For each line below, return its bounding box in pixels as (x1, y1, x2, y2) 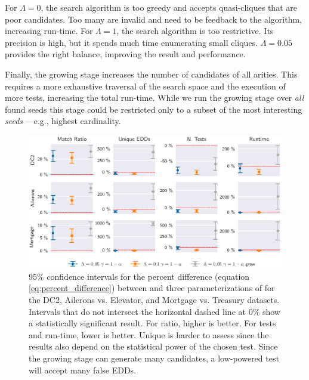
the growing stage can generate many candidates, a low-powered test (29, 352, 279, 364)
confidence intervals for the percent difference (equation (47, 270, 250, 282)
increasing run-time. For (5, 24, 93, 37)
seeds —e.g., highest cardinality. (5, 115, 121, 127)
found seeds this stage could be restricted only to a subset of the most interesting (5, 103, 302, 115)
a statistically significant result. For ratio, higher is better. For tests (29, 317, 276, 329)
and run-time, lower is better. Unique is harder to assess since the (29, 328, 269, 341)
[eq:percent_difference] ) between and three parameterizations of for (29, 282, 275, 294)
